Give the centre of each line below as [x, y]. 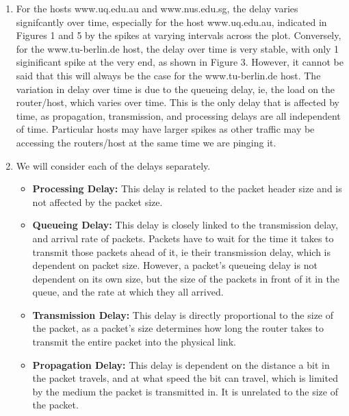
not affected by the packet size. [98, 201]
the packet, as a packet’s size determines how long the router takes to [178, 328]
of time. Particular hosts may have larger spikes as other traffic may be [165, 129]
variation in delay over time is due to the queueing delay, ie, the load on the [176, 89]
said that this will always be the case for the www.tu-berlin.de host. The [168, 75]
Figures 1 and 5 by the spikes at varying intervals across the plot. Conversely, [179, 35]
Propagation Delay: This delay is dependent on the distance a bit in [181, 364]
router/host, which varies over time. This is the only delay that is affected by [178, 102]
